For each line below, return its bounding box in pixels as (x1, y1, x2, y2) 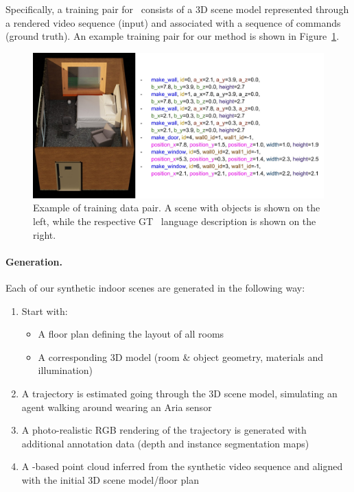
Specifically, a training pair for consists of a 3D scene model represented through (5, 2, 349, 16)
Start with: (21, 303, 68, 318)
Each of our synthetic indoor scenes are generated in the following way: (5, 280, 305, 294)
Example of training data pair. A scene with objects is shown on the (33, 200, 320, 215)
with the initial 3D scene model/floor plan (21, 472, 199, 487)
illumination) (38, 363, 93, 377)
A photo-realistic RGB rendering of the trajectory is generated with (21, 423, 307, 437)
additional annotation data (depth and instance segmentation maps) (21, 436, 309, 450)
